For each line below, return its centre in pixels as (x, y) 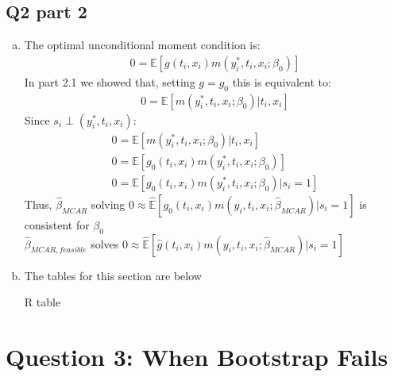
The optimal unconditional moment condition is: (142, 45)
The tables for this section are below (113, 275)
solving (108, 204)
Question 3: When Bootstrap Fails (197, 356)
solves (105, 243)
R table (42, 302)
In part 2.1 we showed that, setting (110, 81)
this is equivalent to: (282, 81)
